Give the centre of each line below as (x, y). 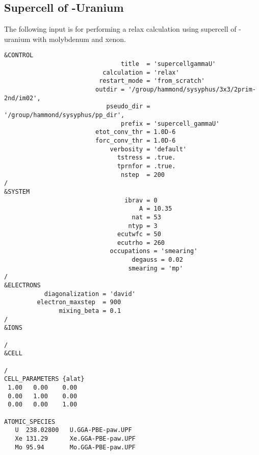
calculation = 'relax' (141, 72)
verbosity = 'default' (148, 149)
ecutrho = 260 (141, 243)
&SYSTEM (17, 191)
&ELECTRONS (22, 286)
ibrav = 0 (141, 200)
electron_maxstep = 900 (79, 302)
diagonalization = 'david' (90, 294)
